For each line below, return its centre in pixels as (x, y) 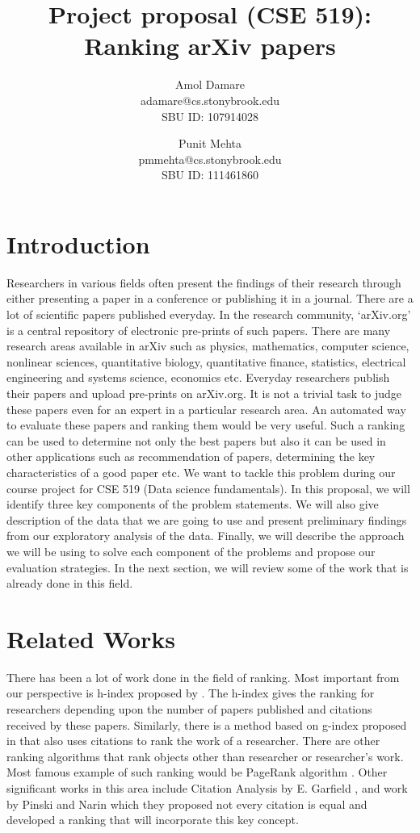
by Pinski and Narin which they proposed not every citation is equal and (187, 804)
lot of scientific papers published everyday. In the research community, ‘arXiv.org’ (209, 314)
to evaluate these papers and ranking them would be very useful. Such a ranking (206, 425)
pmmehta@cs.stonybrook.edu (210, 159)
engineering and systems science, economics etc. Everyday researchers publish (198, 377)
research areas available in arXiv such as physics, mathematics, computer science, (208, 346)
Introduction (78, 243)
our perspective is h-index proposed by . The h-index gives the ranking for (191, 693)
